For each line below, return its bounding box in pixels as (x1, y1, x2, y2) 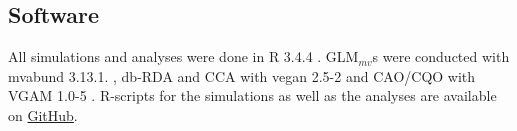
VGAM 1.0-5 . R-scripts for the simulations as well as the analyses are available (8, 85, 497, 106)
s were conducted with (372, 46, 510, 67)
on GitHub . (8, 104, 78, 125)
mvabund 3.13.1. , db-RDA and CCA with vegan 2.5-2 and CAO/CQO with (8, 65, 476, 86)
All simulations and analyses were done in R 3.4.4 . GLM (8, 46, 359, 67)
